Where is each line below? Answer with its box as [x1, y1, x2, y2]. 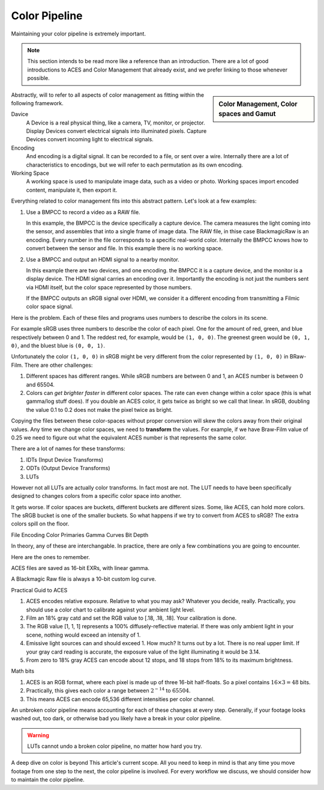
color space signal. [26, 303, 73, 310]
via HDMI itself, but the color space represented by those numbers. [26, 283, 192, 291]
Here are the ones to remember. [11, 553, 90, 560]
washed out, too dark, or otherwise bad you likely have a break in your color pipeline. [11, 715, 222, 722]
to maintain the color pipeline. [11, 776, 85, 783]
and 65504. [26, 381, 55, 388]
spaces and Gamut [218, 110, 276, 118]
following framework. [11, 99, 64, 106]
